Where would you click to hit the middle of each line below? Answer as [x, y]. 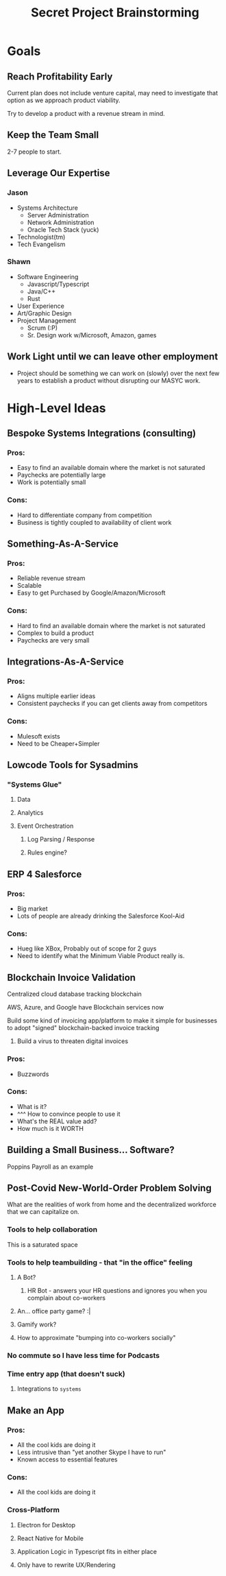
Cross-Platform [34, 1510]
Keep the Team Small [53, 135]
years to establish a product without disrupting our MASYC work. [109, 380]
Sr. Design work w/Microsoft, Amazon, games [92, 335]
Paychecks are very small [53, 640]
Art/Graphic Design [44, 313]
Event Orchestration [45, 826]
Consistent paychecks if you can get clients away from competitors [112, 704]
